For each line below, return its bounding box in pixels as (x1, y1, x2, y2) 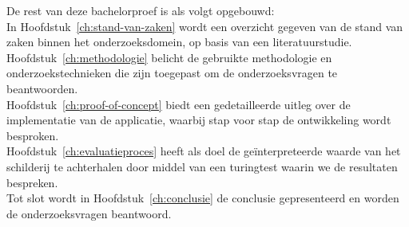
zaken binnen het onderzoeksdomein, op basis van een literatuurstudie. (6, 33, 352, 50)
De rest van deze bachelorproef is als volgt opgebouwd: (6, 2, 275, 18)
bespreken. (6, 174, 58, 190)
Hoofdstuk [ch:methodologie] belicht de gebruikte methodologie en (6, 49, 332, 65)
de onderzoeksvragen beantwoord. (6, 205, 172, 221)
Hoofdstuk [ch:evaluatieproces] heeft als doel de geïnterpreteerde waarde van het (6, 143, 401, 159)
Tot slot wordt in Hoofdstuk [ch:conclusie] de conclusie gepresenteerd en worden (6, 190, 399, 206)
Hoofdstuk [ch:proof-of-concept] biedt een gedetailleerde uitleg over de (6, 96, 351, 112)
